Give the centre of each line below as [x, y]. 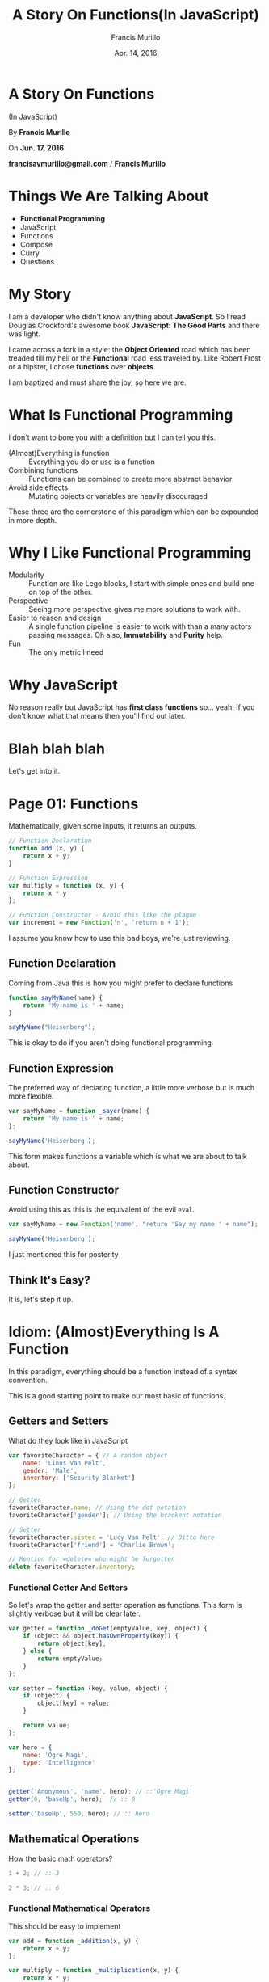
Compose [36, 244]
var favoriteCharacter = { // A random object [88, 1455]
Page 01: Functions [74, 804]
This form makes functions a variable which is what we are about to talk [128, 1156]
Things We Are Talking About [109, 196]
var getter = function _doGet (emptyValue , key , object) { [108, 1629]
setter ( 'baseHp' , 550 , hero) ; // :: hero [79, 1814]
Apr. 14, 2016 [136, 53]
